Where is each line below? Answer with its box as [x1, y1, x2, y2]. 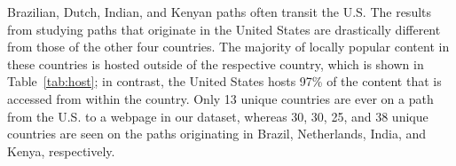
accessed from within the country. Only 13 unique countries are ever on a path [7, 89, 434, 107]
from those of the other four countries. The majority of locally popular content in [7, 37, 450, 56]
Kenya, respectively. [7, 141, 115, 160]
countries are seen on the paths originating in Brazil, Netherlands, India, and [7, 124, 427, 143]
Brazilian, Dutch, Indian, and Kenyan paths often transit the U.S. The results [7, 3, 432, 20]
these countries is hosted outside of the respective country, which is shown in [7, 54, 424, 73]
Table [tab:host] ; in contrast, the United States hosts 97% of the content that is [7, 72, 442, 91]
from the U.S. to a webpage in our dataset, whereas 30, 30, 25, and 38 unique [7, 107, 428, 125]
